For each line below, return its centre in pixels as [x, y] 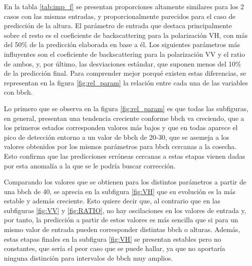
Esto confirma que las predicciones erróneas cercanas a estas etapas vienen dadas [125, 156]
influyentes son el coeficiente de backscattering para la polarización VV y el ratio [125, 54]
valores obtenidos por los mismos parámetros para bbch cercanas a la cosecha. [120, 146]
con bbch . [18, 92]
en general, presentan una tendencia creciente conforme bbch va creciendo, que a [124, 118]
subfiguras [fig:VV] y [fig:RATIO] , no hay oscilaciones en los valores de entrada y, [125, 210]
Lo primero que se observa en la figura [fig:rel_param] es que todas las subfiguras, [126, 108]
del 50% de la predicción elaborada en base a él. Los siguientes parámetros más [122, 44]
